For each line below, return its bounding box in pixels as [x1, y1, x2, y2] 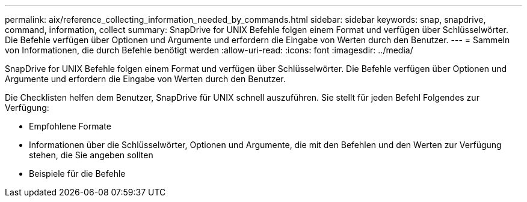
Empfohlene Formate [29, 121, 111, 131]
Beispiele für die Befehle [29, 168, 126, 179]
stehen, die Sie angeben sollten [29, 150, 153, 160]
